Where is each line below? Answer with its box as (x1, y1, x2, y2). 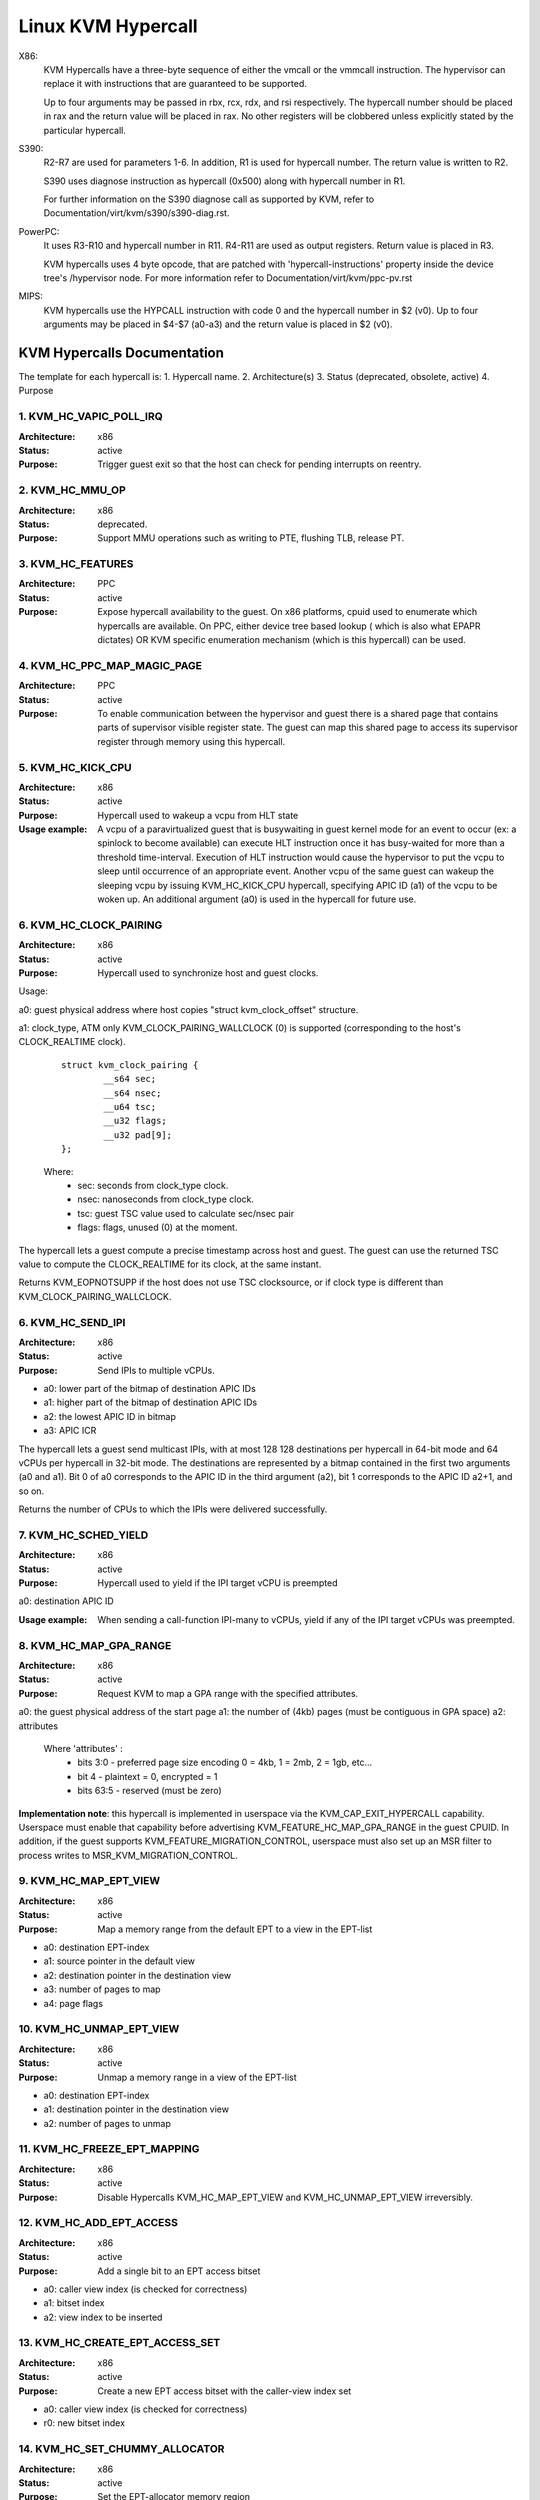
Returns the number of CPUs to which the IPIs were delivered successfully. (18, 1503, 328, 1515)
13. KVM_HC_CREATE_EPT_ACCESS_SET (18, 2336, 221, 2350)
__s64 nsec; (103, 1087, 162, 1099)
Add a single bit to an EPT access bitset (97, 2265, 261, 2277)
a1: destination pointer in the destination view (43, 2103, 230, 2115)
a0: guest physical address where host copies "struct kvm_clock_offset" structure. (18, 1003, 359, 1015)
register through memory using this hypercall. (97, 735, 286, 747)
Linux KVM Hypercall (18, 15, 199, 37)
